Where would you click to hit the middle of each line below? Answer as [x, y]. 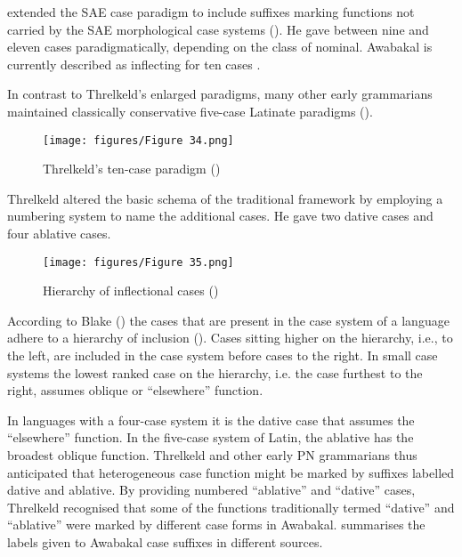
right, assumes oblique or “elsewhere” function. [135, 390]
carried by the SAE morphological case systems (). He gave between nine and [218, 29]
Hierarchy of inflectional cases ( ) [131, 291]
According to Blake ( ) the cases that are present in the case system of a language [228, 320]
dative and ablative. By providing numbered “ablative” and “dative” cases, [211, 490]
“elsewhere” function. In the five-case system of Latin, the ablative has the [211, 437]
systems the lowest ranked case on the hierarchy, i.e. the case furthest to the [215, 372]
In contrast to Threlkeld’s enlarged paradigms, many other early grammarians [220, 94]
